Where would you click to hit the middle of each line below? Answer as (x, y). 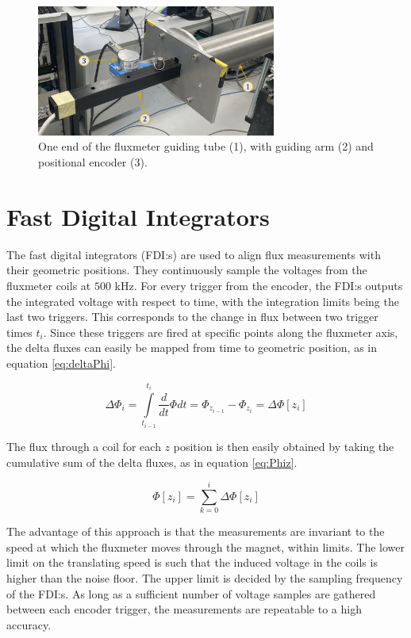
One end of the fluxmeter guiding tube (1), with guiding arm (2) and (206, 146)
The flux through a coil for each (84, 446)
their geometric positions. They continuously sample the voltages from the (187, 270)
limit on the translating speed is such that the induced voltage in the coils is (192, 562)
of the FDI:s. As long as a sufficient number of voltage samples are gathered (191, 593)
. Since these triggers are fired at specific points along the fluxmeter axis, (221, 332)
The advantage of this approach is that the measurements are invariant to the (196, 531)
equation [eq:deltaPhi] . (61, 363)
